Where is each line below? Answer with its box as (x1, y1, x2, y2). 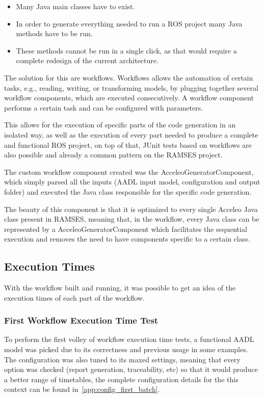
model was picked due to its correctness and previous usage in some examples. (4, 344, 248, 355)
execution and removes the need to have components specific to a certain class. (4, 233, 250, 244)
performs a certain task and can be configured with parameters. (4, 102, 203, 113)
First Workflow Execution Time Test (4, 314, 159, 327)
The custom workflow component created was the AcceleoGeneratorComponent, (4, 166, 254, 177)
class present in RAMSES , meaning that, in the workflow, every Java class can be (4, 214, 259, 224)
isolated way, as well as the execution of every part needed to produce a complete (4, 129, 258, 140)
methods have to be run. (16, 28, 93, 39)
